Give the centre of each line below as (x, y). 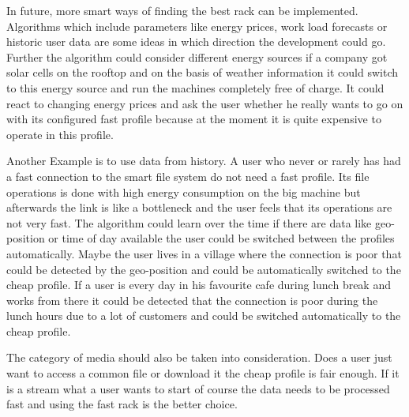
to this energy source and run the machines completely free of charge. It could (195, 87)
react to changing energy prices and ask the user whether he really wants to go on (205, 103)
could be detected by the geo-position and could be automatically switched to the (204, 269)
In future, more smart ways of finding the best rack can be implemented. (182, 10)
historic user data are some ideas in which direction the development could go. (196, 41)
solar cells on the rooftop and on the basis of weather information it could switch (202, 72)
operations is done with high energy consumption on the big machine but (184, 192)
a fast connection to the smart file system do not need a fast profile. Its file (188, 176)
